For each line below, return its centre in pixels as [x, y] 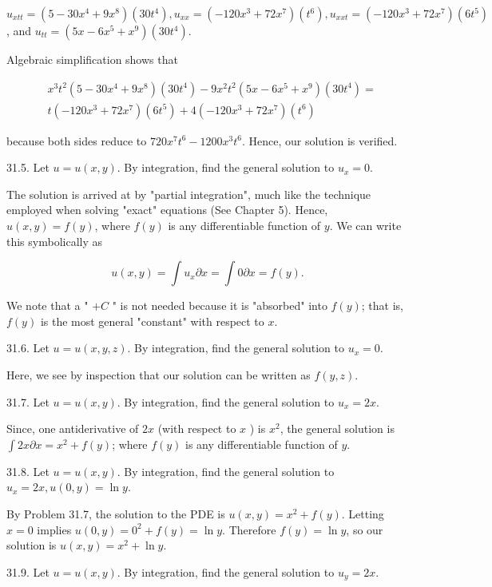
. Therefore [249, 529]
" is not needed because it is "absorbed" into [220, 305]
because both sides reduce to [77, 140]
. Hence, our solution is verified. [319, 140]
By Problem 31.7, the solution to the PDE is [116, 513]
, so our [365, 529]
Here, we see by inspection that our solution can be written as [159, 375]
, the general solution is [337, 428]
